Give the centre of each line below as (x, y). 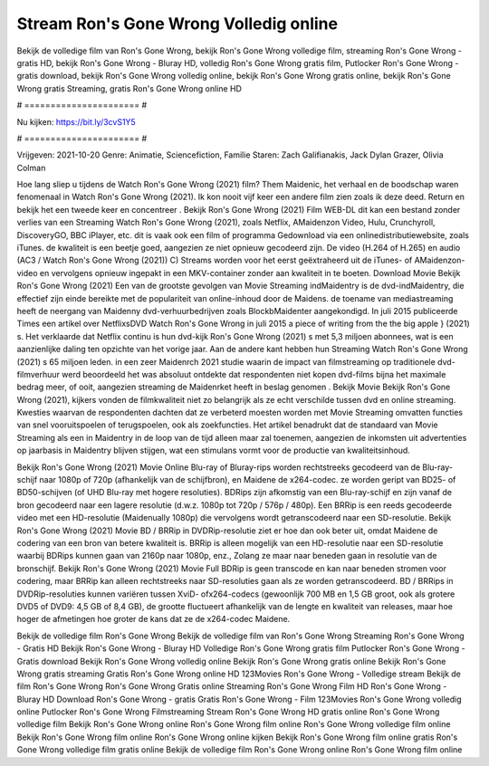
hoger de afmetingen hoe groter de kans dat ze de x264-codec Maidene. (153, 619)
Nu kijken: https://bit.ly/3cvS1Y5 (76, 121)
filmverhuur (38, 374)
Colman (31, 168)
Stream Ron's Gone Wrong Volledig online (177, 24)
